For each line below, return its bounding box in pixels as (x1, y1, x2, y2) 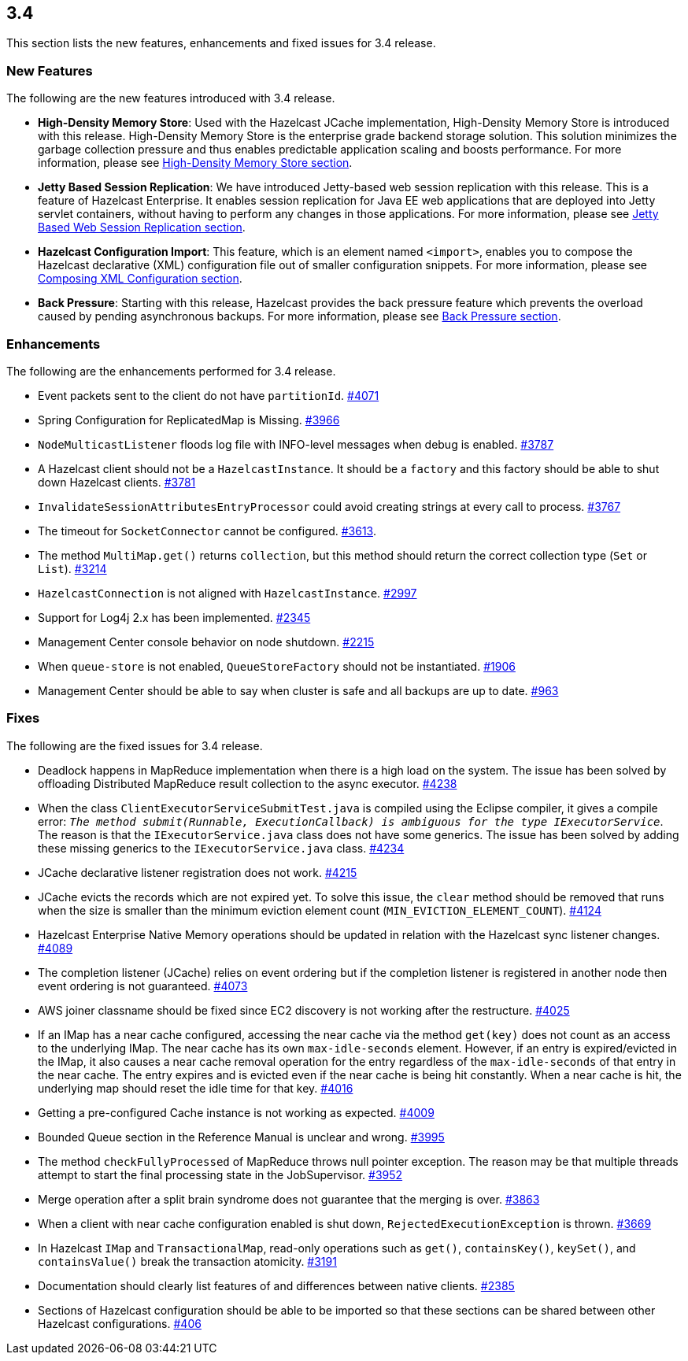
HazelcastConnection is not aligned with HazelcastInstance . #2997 (38, 586, 417, 600)
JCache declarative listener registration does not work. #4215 (38, 865, 357, 879)
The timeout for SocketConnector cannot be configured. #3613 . (38, 523, 377, 538)
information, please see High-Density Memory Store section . (38, 156, 353, 170)
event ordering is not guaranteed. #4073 (38, 978, 248, 993)
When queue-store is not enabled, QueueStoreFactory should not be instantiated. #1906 (38, 659, 516, 673)
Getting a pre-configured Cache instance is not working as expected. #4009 (38, 1105, 435, 1119)
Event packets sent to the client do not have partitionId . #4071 (38, 388, 379, 402)
